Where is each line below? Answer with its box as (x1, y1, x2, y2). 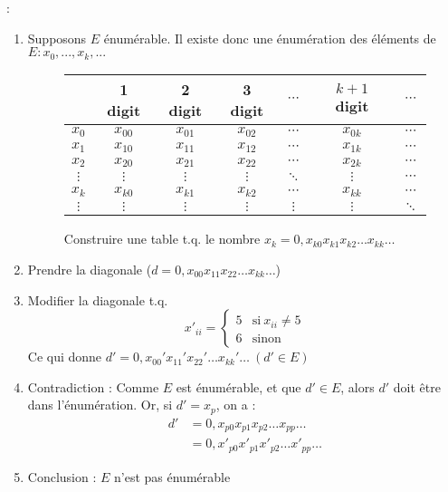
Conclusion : (27, 467, 97, 486)
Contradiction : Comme (27, 377, 159, 396)
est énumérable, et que (176, 377, 301, 396)
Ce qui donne (27, 347, 102, 366)
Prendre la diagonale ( (27, 259, 152, 278)
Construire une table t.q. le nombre (63, 229, 261, 248)
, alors (340, 377, 375, 396)
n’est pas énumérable (114, 467, 231, 486)
